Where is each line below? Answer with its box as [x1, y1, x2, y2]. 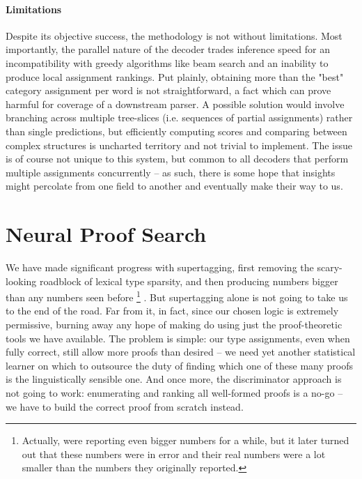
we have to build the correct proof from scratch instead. [6, 399, 244, 413]
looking [6, 273, 37, 288]
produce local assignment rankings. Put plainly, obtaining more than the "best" [6, 69, 344, 84]
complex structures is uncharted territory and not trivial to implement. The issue [6, 137, 353, 152]
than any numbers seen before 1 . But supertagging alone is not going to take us [6, 288, 348, 304]
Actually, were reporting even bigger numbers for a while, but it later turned [22, 433, 349, 448]
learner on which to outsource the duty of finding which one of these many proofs [6, 358, 353, 372]
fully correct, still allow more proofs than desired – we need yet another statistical [6, 344, 356, 359]
